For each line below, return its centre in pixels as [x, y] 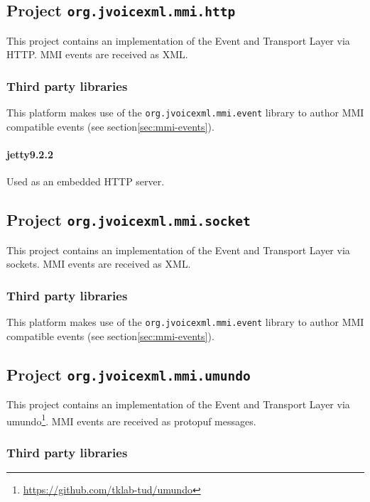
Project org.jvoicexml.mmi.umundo [129, 374]
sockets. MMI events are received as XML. [99, 264]
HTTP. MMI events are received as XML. [97, 54]
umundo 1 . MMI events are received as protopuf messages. [131, 420]
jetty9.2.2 [30, 154]
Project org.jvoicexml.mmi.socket [129, 220]
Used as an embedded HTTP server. [86, 181]
